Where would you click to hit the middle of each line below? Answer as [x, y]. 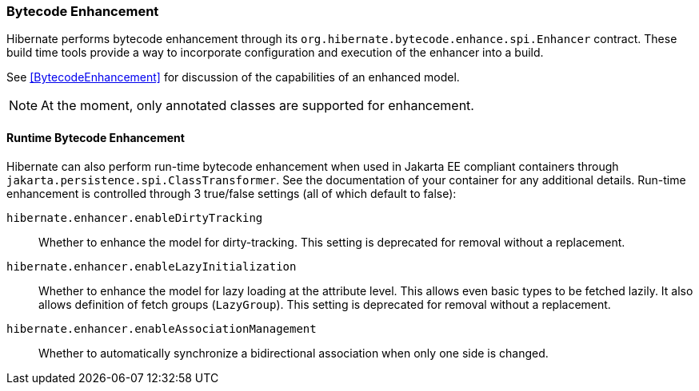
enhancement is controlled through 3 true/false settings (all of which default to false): [232, 193]
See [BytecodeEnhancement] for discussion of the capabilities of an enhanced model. [233, 77]
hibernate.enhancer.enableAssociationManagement [162, 328]
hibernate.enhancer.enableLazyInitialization [152, 266]
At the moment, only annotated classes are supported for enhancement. [258, 106]
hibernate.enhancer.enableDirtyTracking [135, 217]
